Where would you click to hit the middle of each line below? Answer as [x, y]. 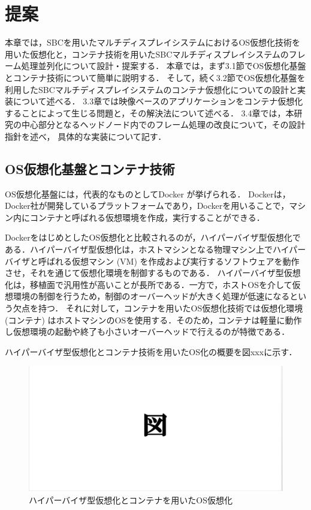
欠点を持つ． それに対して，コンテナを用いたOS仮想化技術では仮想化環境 [158, 308]
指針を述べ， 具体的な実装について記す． [86, 136]
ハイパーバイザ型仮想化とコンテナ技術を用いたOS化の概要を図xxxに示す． [151, 351]
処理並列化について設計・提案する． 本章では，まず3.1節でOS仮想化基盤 [164, 66]
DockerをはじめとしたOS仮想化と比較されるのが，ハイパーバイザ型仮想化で [153, 237]
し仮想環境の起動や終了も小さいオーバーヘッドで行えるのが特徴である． [147, 331]
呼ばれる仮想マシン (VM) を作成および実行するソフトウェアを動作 [169, 261]
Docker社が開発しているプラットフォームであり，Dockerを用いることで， [147, 205]
